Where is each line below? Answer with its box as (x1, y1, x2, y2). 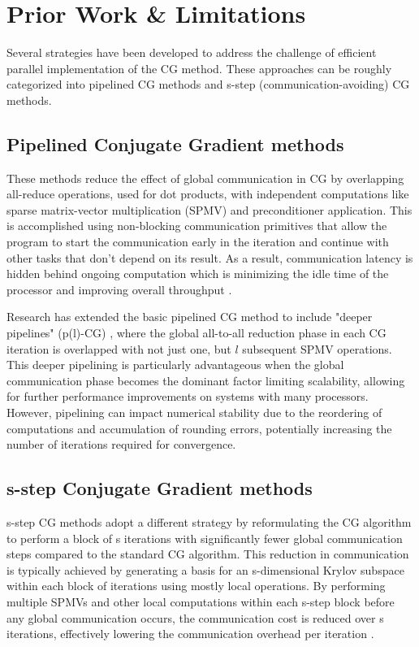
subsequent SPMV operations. (242, 340, 392, 357)
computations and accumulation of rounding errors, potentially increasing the (6, 419, 392, 436)
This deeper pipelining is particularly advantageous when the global (6, 356, 344, 373)
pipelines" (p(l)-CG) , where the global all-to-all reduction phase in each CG (6, 324, 387, 341)
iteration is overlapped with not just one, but (6, 340, 231, 357)
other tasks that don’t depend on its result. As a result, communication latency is (6, 249, 413, 266)
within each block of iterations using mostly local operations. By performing (6, 577, 386, 594)
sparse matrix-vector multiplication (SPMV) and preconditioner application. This (6, 201, 413, 218)
